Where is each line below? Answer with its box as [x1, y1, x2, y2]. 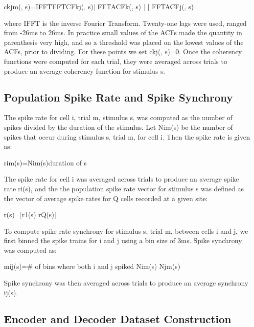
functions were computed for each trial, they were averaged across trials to [4, 56, 227, 66]
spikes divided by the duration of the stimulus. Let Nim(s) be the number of [4, 122, 233, 132]
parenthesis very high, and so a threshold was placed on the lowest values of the [4, 37, 244, 47]
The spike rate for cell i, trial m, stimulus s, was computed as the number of [4, 112, 232, 123]
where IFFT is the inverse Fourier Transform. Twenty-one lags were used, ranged [4, 18, 247, 28]
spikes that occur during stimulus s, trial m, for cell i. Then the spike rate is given [4, 131, 250, 142]
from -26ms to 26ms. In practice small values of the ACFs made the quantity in [4, 27, 242, 38]
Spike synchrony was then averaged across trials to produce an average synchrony [4, 278, 249, 288]
